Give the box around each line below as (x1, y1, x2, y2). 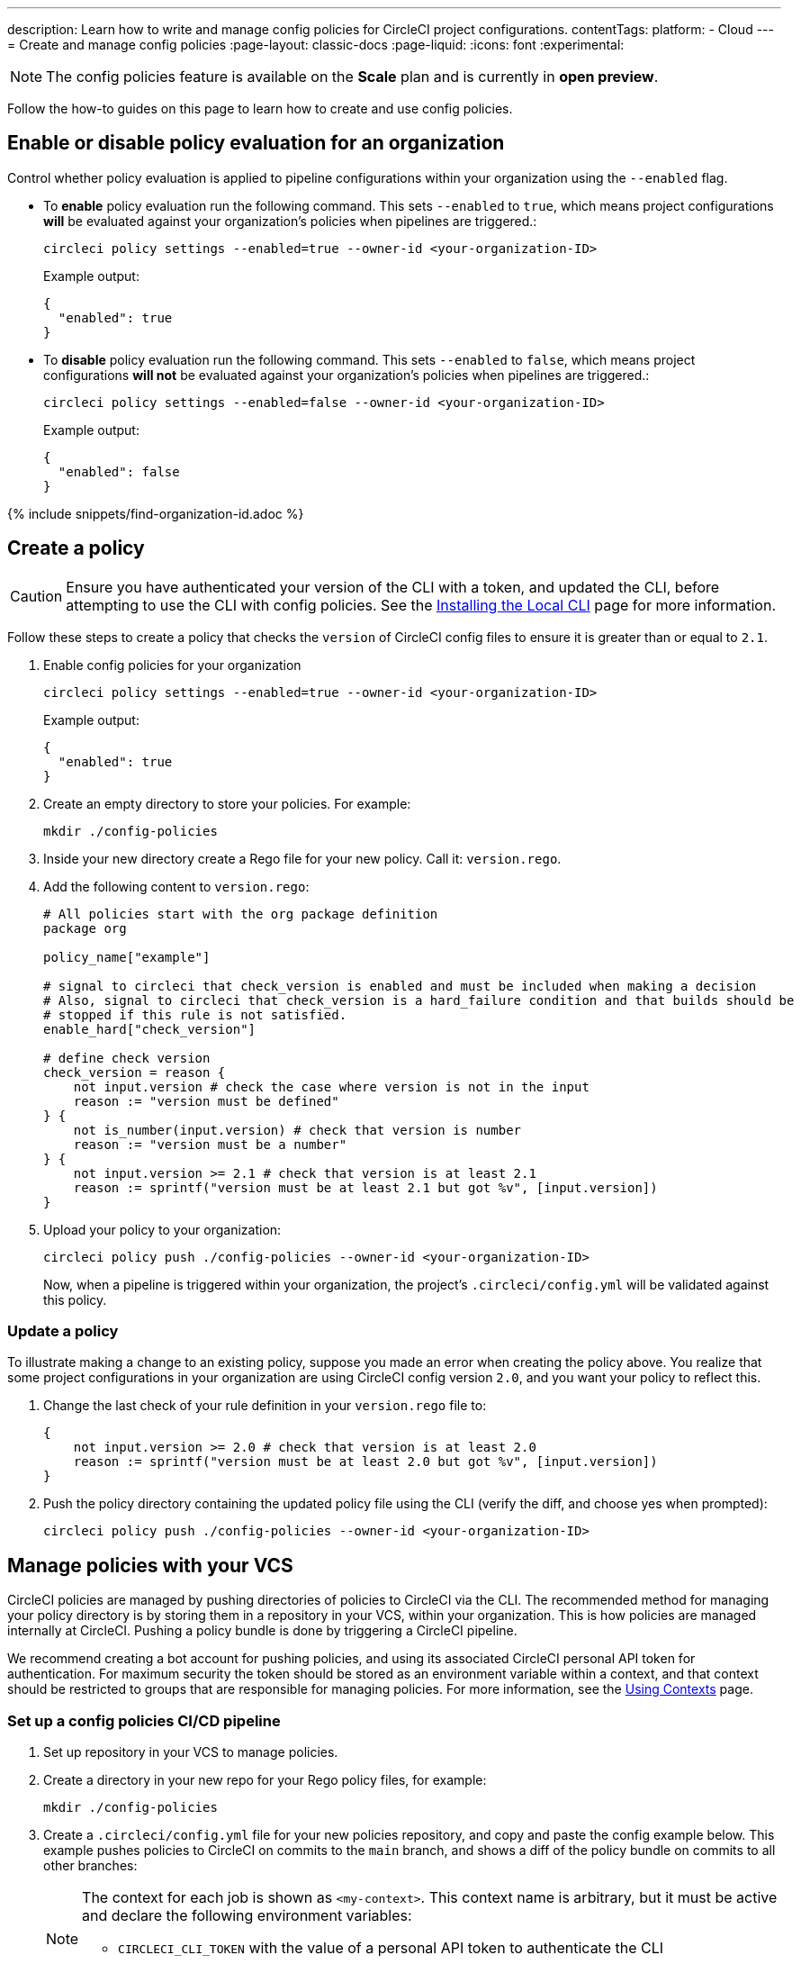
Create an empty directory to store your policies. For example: (43, 795, 411, 811)
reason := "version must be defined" (73, 1093, 339, 1109)
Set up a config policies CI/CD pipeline (7, 1711, 281, 1730)
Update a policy (7, 1322, 119, 1341)
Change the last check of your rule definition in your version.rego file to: (43, 1398, 487, 1414)
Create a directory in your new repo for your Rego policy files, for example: (43, 1772, 487, 1788)
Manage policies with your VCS (7, 1553, 293, 1577)
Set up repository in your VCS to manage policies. (43, 1744, 338, 1760)
